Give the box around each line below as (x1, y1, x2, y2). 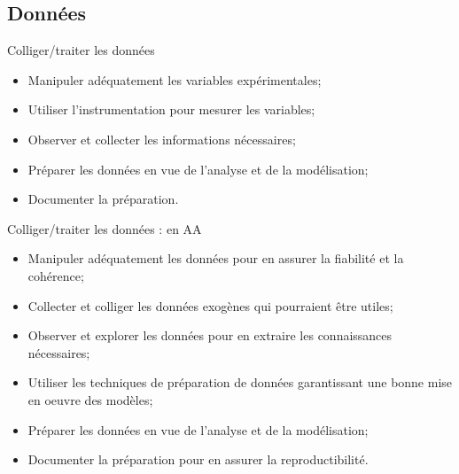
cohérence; (27, 266, 84, 284)
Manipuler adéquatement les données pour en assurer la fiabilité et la (27, 249, 404, 268)
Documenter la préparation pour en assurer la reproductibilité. (27, 450, 369, 469)
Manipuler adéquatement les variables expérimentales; (27, 70, 322, 89)
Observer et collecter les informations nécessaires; (27, 129, 296, 148)
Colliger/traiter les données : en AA (7, 219, 202, 237)
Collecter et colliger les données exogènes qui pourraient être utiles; (27, 296, 393, 315)
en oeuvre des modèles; (27, 390, 153, 408)
